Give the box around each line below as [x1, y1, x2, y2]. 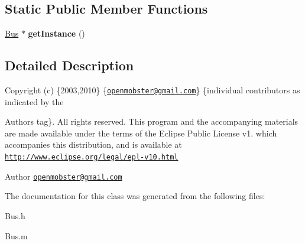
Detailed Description [5, 56, 134, 74]
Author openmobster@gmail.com [5, 170, 122, 182]
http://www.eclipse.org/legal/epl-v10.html [5, 153, 179, 162]
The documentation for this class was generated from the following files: [5, 190, 265, 202]
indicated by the [5, 95, 64, 108]
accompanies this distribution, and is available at [5, 138, 182, 151]
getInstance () [28, 27, 85, 40]
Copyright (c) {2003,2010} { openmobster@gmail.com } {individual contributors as [5, 84, 300, 96]
